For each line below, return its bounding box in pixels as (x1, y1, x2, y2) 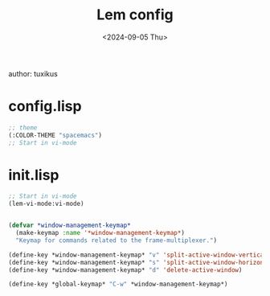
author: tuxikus (8, 68, 58, 78)
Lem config (96, 6, 174, 24)
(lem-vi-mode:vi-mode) (8, 199, 84, 208)
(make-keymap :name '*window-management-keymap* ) (15, 229, 185, 237)
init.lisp (8, 166, 59, 184)
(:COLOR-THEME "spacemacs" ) (8, 131, 103, 139)
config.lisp (8, 97, 82, 116)
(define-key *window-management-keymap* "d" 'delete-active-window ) (8, 265, 243, 274)
